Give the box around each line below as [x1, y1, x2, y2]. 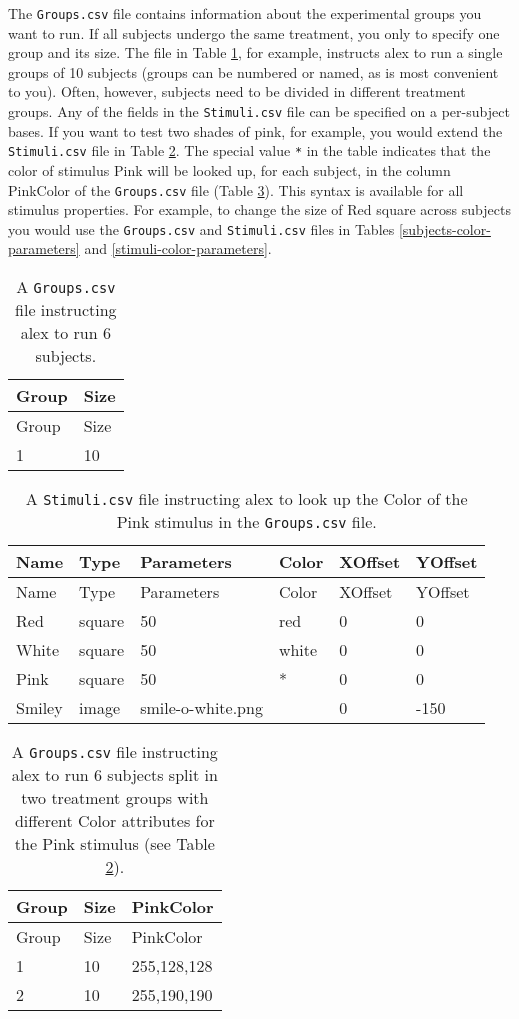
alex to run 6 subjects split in [11, 763, 218, 787]
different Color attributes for [14, 809, 215, 833]
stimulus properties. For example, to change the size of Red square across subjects [8, 199, 511, 220]
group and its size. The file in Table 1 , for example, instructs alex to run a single [8, 42, 503, 63]
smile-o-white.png [140, 696, 263, 720]
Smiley [16, 696, 63, 720]
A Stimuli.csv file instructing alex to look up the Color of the [25, 487, 468, 511]
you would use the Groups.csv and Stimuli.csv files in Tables [8, 218, 395, 239]
